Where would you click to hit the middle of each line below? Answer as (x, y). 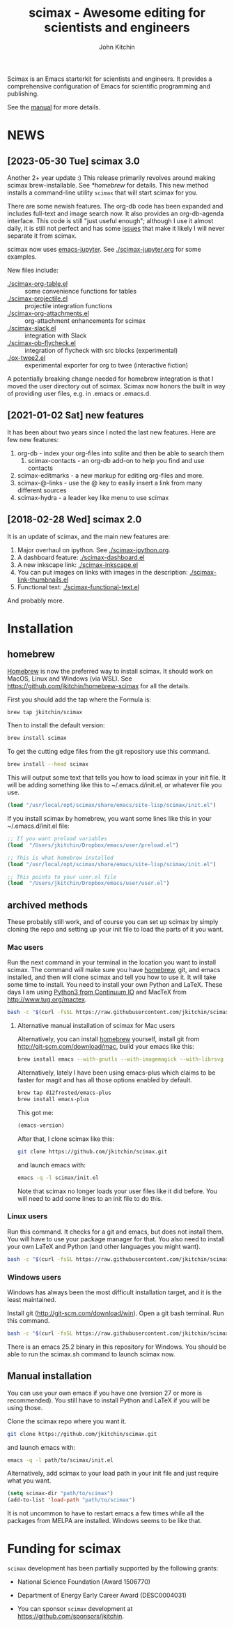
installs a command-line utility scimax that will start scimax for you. (103, 192)
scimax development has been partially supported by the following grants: (113, 1568)
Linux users (28, 1216)
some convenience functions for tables (81, 291)
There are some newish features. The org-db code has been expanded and (115, 206)
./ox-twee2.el (26, 358)
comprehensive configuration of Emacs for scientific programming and (109, 86)
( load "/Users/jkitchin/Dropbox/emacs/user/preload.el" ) (93, 845)
